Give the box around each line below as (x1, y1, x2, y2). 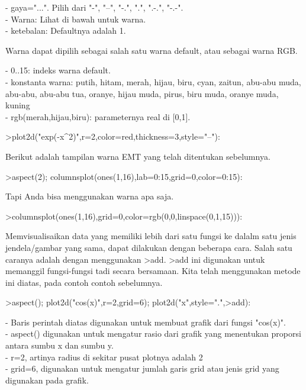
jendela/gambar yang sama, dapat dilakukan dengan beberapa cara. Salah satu (5, 241, 292, 253)
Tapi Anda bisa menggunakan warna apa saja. (5, 190, 174, 202)
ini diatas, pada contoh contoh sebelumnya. (5, 276, 163, 288)
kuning (5, 99, 30, 111)
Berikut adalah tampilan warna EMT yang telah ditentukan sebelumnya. (5, 150, 270, 162)
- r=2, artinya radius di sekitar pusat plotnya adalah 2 (5, 350, 203, 363)
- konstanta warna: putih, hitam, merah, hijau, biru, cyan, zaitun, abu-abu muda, (5, 75, 301, 88)
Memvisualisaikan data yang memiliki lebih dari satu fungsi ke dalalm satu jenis (5, 230, 297, 242)
